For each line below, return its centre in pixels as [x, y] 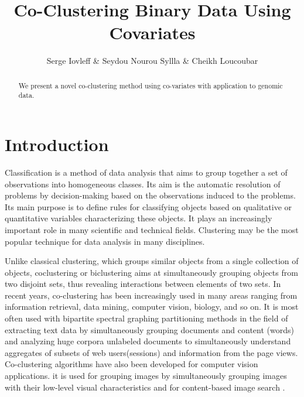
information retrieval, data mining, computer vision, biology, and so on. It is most [152, 307]
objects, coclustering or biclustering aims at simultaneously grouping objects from [151, 272]
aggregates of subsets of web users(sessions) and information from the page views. [151, 352]
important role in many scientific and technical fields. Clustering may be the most [152, 229]
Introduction [57, 144]
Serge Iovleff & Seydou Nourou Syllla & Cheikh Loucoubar [152, 61]
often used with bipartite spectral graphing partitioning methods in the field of [146, 318]
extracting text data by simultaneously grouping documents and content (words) [149, 329]
